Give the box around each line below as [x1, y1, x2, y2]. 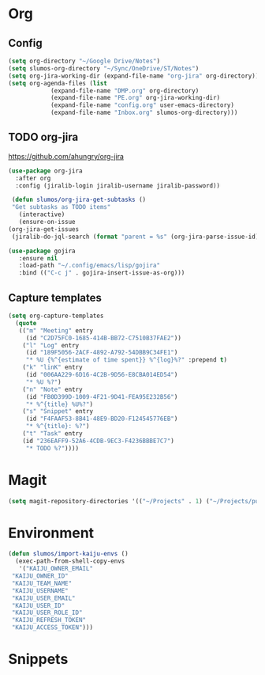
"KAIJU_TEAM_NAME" [11, 579, 73, 587]
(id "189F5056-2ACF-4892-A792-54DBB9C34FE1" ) [25, 349, 178, 357]
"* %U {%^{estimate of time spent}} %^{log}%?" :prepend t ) [25, 356, 227, 364]
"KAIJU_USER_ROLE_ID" [11, 609, 83, 617]
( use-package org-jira [8, 167, 83, 175]
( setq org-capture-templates [8, 312, 104, 320]
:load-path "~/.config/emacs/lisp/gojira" [18, 262, 160, 270]
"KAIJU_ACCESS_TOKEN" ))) [11, 624, 93, 631]
